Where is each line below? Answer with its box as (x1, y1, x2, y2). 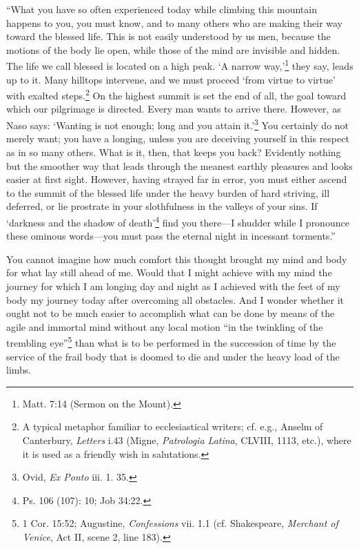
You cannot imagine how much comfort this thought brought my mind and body (6, 251, 347, 266)
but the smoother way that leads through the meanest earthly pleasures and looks (6, 158, 353, 173)
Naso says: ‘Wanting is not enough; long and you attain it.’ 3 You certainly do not (6, 116, 349, 132)
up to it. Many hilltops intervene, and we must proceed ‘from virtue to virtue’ (6, 72, 336, 86)
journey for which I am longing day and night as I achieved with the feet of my (6, 278, 340, 293)
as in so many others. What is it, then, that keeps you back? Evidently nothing (6, 144, 341, 159)
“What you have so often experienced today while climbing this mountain (6, 2, 317, 16)
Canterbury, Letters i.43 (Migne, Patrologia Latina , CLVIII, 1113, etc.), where (22, 432, 351, 447)
